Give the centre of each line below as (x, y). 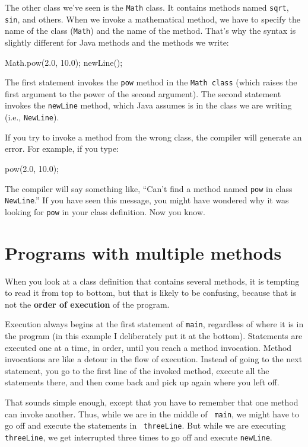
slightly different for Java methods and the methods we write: (117, 42)
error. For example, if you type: (62, 149)
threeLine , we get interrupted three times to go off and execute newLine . (139, 437)
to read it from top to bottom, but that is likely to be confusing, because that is (151, 293)
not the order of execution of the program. (87, 304)
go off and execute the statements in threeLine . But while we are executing (145, 425)
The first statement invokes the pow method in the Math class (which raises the (151, 82)
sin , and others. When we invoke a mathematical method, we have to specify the (153, 19)
